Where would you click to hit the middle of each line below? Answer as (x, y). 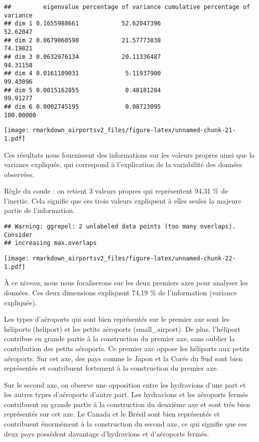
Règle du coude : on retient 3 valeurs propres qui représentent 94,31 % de (116, 191)
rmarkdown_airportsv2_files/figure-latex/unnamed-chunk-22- (134, 259)
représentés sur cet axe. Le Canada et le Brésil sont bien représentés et (112, 414)
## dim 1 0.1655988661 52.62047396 (82, 24)
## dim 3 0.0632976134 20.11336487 (82, 57)
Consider (18, 235)
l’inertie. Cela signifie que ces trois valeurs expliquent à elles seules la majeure (123, 200)
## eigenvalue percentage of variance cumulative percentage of (127, 7)
